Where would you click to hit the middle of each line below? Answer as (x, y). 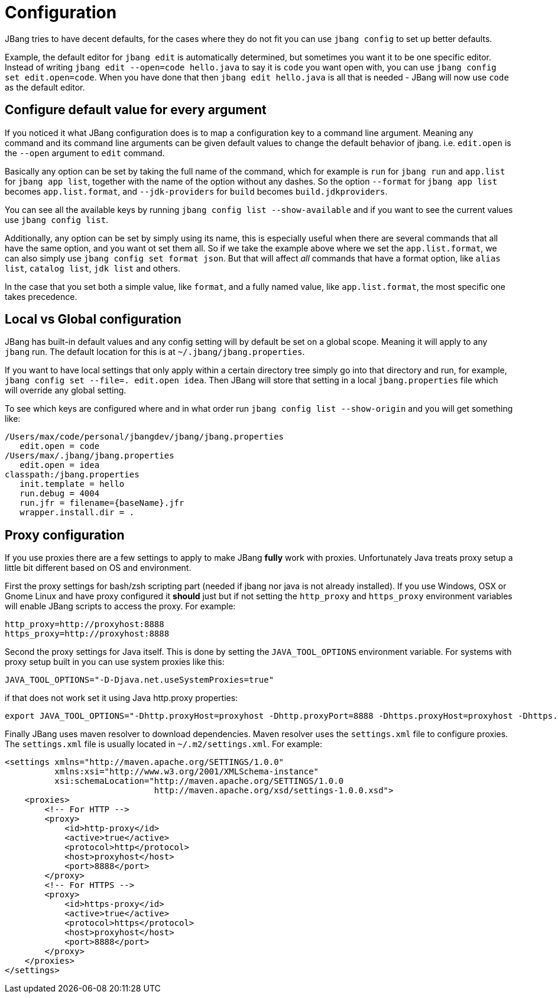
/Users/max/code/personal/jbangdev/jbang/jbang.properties (145, 437)
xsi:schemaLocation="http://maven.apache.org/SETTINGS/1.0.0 (199, 781)
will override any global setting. (66, 390)
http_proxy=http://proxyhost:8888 (85, 624)
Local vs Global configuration (93, 319)
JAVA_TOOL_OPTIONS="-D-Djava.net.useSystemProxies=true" (139, 680)
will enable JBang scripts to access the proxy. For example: (120, 606)
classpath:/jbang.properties (72, 475)
